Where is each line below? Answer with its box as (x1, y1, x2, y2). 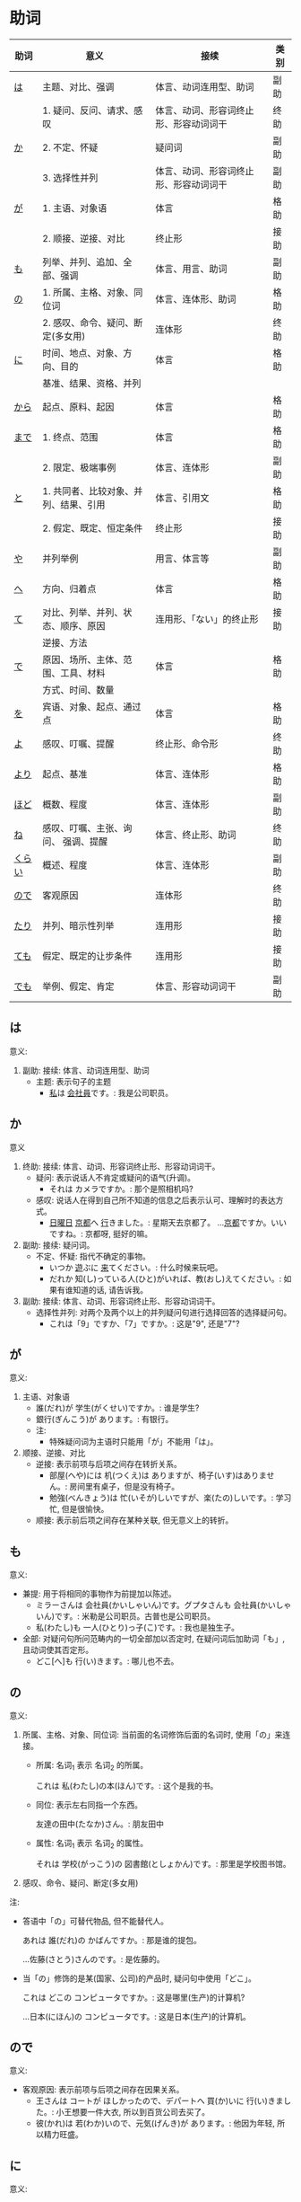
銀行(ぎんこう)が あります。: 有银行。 (35, 1414, 174, 1425)
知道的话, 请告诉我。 (73, 1284, 149, 1295)
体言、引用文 (155, 491, 210, 504)
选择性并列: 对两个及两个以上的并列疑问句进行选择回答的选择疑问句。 (35, 1306, 292, 1317)
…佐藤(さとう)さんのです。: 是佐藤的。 (21, 1953, 165, 1964)
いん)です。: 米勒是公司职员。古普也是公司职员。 (35, 1611, 216, 1622)
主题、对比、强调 (42, 80, 115, 93)
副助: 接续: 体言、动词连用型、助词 (21, 1065, 150, 1075)
